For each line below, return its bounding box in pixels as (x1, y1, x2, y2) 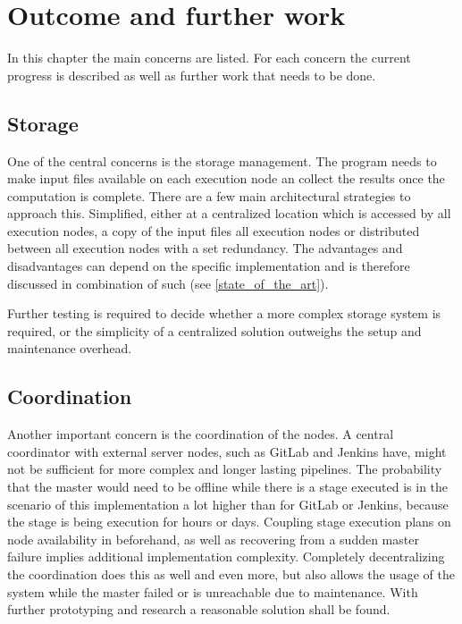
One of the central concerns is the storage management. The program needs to (7, 151, 437, 170)
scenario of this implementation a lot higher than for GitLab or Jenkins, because (7, 494, 449, 513)
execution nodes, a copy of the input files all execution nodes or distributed (7, 221, 420, 240)
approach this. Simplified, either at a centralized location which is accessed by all (7, 204, 451, 223)
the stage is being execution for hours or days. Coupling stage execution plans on (7, 512, 451, 531)
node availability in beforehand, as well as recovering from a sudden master (7, 529, 419, 548)
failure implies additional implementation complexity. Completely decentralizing (7, 547, 445, 566)
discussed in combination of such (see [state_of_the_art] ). (7, 274, 329, 292)
